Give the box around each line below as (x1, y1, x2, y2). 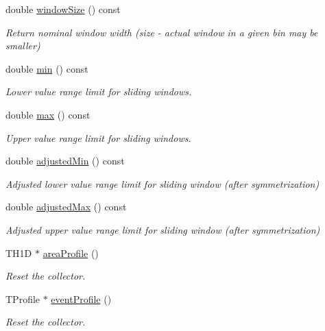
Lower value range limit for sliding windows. (5, 84, 192, 99)
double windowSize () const (5, 2, 121, 16)
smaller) (5, 38, 40, 53)
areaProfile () (43, 245, 99, 260)
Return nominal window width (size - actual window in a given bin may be (5, 25, 318, 39)
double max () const (5, 107, 91, 121)
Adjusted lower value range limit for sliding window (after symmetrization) (5, 176, 320, 191)
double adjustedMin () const (5, 154, 125, 168)
